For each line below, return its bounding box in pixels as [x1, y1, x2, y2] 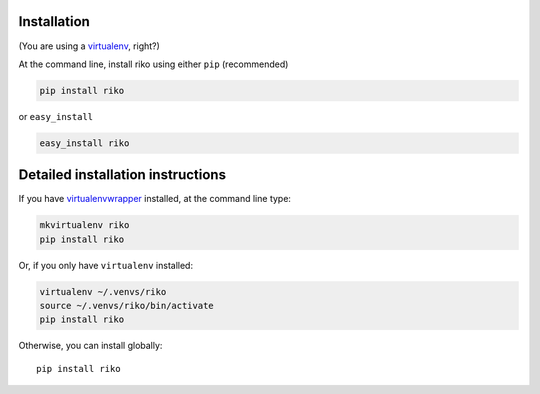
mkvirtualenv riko [39, 220, 130, 231]
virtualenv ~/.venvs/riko [39, 286, 167, 297]
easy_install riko [39, 137, 130, 149]
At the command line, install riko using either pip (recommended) [18, 58, 289, 70]
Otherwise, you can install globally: [18, 340, 163, 352]
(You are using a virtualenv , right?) [18, 40, 160, 52]
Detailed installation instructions [18, 166, 227, 184]
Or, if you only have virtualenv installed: [18, 259, 194, 271]
